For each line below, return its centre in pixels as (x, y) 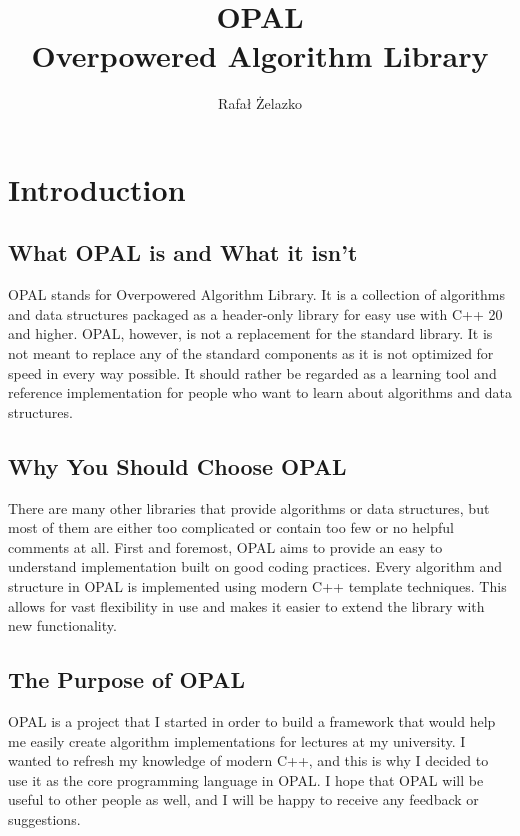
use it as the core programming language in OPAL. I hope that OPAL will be (246, 779)
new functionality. (62, 625)
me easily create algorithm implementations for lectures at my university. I (237, 740)
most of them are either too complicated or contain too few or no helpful (231, 527)
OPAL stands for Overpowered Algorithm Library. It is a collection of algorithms (257, 294)
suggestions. (44, 818)
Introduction (97, 188)
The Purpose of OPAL (126, 679)
